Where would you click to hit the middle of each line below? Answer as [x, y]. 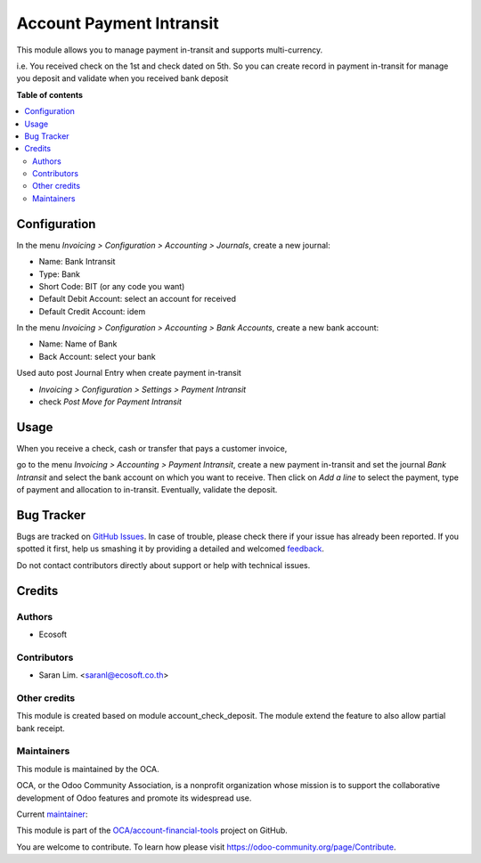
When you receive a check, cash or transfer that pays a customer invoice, [152, 448]
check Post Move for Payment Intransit [110, 402]
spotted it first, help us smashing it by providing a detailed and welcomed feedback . [171, 549]
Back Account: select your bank [97, 356]
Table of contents [50, 94]
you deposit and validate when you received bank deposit [122, 78]
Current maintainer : [52, 814]
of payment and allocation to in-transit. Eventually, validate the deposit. [147, 490]
